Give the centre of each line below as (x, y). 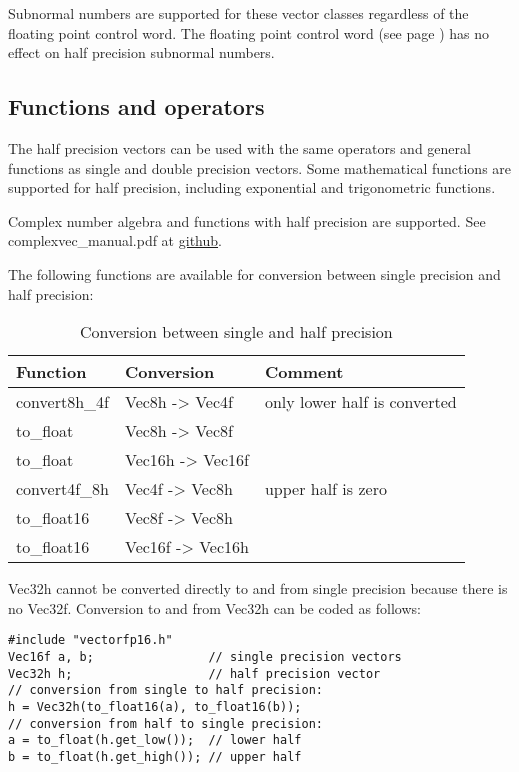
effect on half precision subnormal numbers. (141, 52)
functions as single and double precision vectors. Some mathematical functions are (260, 167)
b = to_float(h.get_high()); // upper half (155, 756)
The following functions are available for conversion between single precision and (254, 273)
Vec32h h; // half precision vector (194, 673)
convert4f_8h (62, 489)
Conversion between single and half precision (236, 332)
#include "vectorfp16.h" (90, 640)
